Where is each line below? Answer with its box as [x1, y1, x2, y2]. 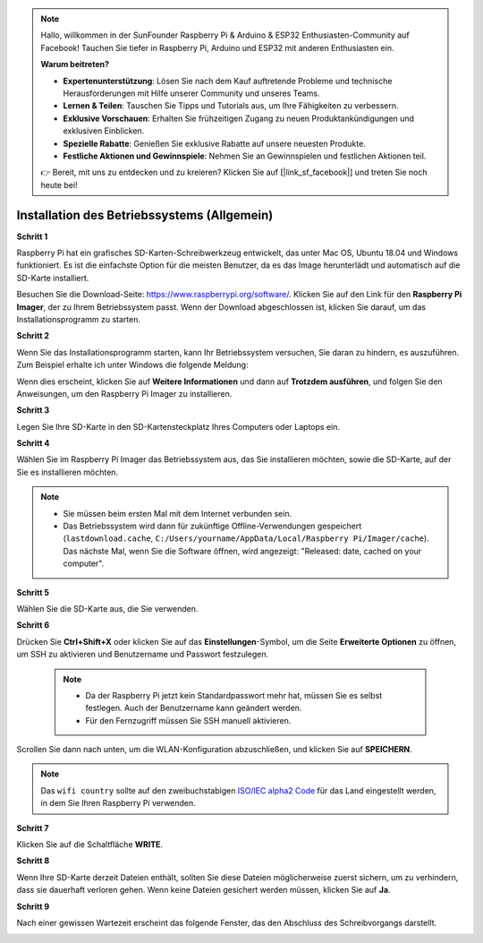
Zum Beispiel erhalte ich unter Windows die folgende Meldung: [16, 359, 249, 371]
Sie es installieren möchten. [16, 467, 119, 477]
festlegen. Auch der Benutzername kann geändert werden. [85, 703, 302, 714]
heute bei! [40, 179, 78, 190]
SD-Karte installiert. [16, 272, 89, 283]
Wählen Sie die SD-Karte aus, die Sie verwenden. [16, 603, 199, 613]
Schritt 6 [16, 620, 50, 630]
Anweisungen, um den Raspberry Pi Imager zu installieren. [16, 388, 233, 399]
